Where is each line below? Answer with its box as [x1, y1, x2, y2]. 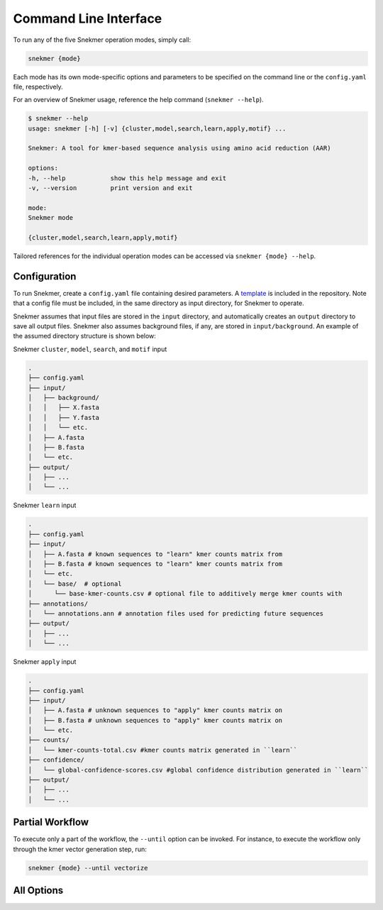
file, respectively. [13, 82, 63, 91]
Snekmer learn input [13, 501, 77, 510]
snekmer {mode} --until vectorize [28, 864, 148, 872]
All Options [13, 884, 64, 897]
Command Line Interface [13, 11, 162, 26]
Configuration [13, 270, 77, 282]
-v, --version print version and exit [28, 184, 193, 192]
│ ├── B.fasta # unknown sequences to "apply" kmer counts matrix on [28, 716, 283, 724]
